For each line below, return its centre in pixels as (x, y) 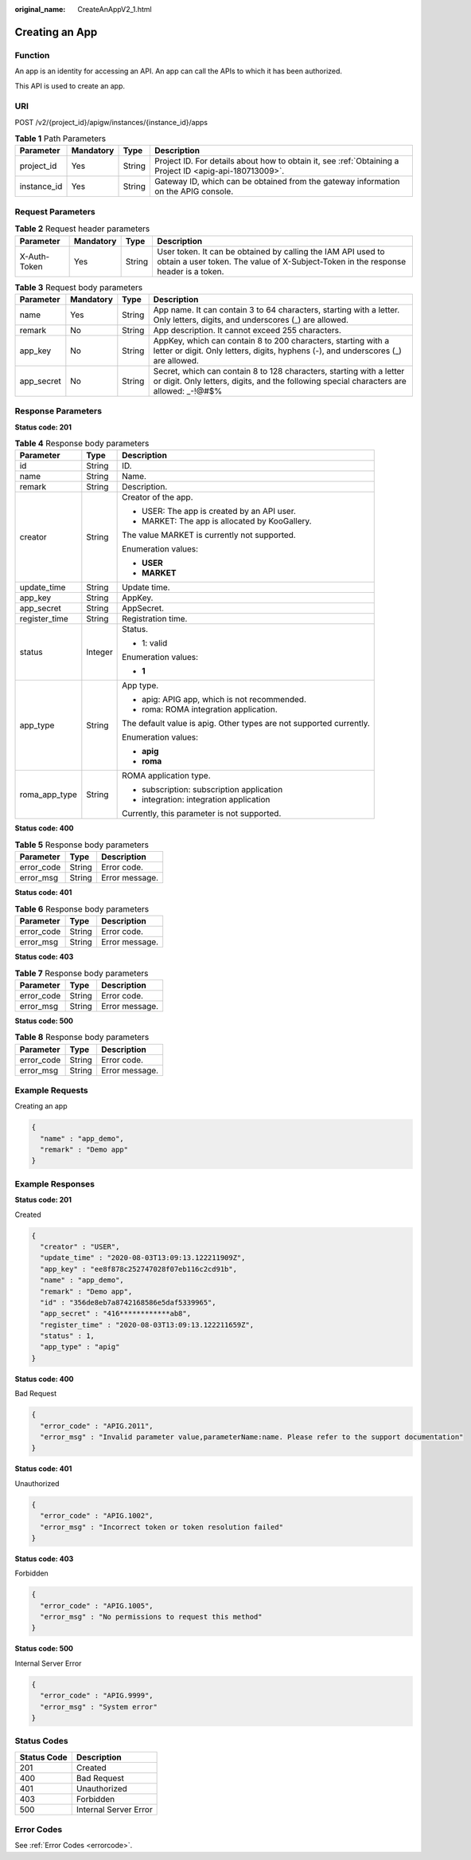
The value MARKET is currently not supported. (209, 536)
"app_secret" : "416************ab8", (115, 1314)
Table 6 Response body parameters (82, 908)
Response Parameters (58, 411)
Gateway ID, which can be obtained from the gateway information (277, 182)
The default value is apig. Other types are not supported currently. (246, 724)
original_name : (40, 9)
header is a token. (190, 271)
